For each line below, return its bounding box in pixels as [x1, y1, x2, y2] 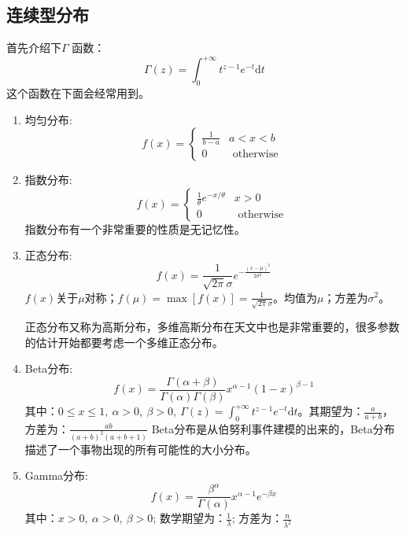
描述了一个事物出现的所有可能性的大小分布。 [24, 440, 257, 457]
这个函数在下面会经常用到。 [6, 85, 149, 101]
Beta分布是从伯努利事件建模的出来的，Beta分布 [151, 420, 395, 436]
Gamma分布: [24, 467, 89, 484]
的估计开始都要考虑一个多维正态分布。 [24, 333, 223, 350]
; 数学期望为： [153, 510, 226, 526]
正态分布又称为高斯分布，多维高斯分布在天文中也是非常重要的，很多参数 [24, 319, 400, 335]
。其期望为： [297, 403, 364, 419]
